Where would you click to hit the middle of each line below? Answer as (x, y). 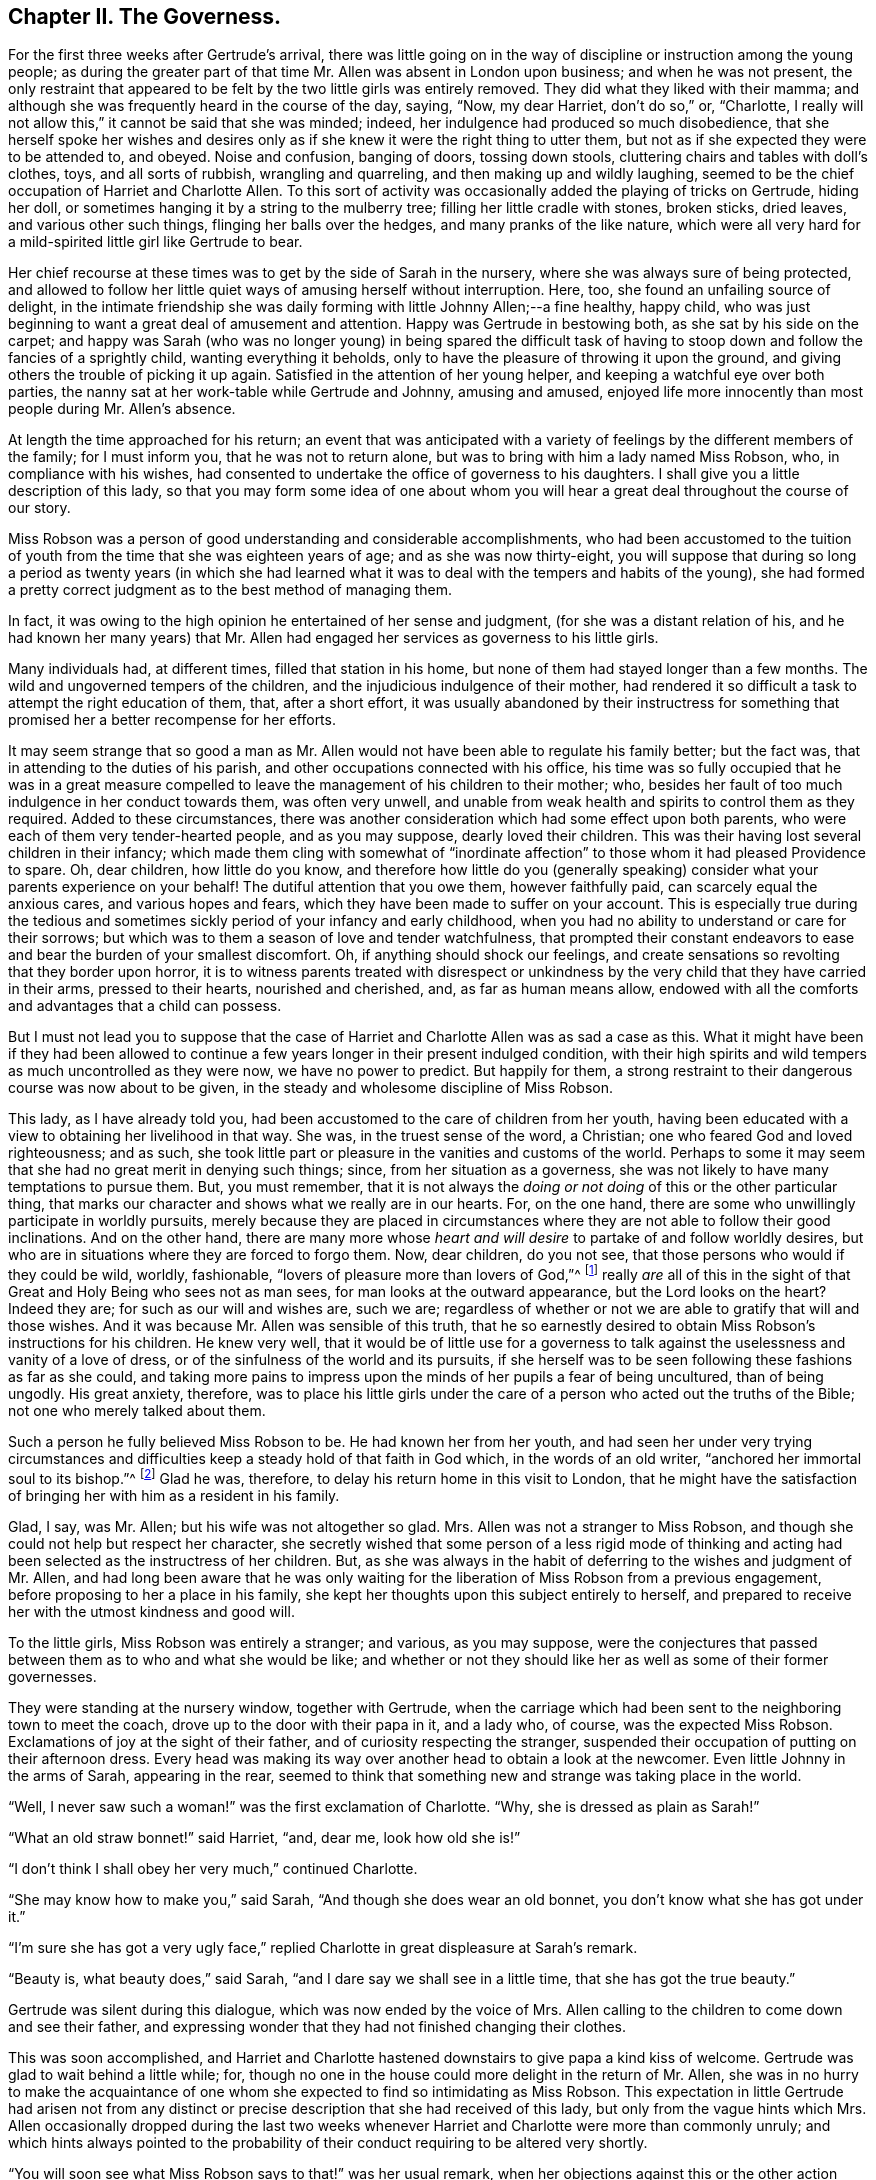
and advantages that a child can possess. (145, 1006)
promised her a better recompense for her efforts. (172, 720)
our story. (39, 508)
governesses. (52, 1676)
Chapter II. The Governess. (145, 16)
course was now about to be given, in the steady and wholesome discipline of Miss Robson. (310, 1088)
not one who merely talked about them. (137, 1411)
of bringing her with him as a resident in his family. (174, 1495)
